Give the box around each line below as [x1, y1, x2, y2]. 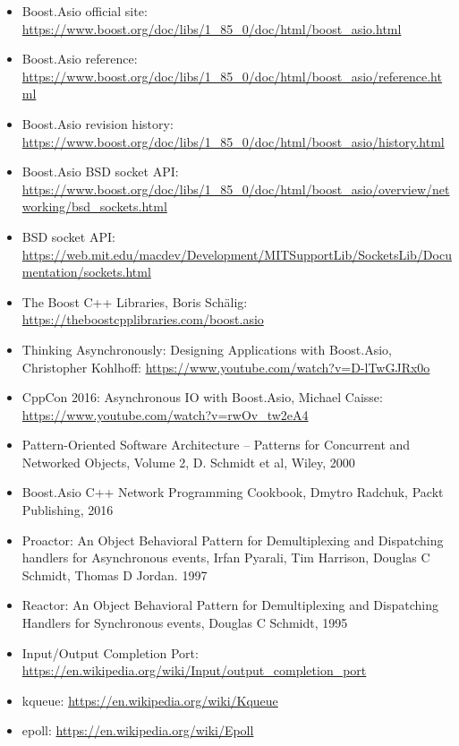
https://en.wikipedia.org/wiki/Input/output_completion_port [21, 661, 367, 680]
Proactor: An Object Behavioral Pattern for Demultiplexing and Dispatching [21, 530, 444, 549]
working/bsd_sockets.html [21, 197, 167, 216]
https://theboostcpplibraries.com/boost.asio [21, 310, 264, 329]
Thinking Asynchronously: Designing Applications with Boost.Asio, [21, 339, 392, 358]
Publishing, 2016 [21, 501, 114, 519]
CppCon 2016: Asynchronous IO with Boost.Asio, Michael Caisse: [21, 388, 383, 407]
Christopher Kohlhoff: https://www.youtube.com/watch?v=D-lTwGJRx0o [21, 357, 430, 376]
